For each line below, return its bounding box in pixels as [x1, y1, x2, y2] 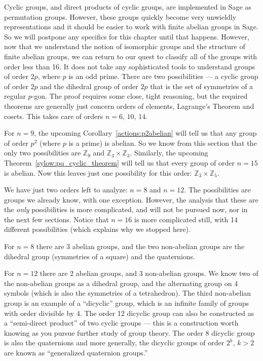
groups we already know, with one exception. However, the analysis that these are [4, 194, 258, 205]
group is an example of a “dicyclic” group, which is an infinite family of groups [4, 298, 249, 308]
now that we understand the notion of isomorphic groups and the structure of [4, 41, 245, 52]
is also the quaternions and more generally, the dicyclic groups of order [4, 337, 224, 348]
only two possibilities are [4, 147, 81, 158]
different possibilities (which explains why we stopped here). [4, 224, 191, 234]
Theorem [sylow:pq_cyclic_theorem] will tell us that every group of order [4, 157, 235, 168]
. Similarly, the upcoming [130, 147, 208, 158]
